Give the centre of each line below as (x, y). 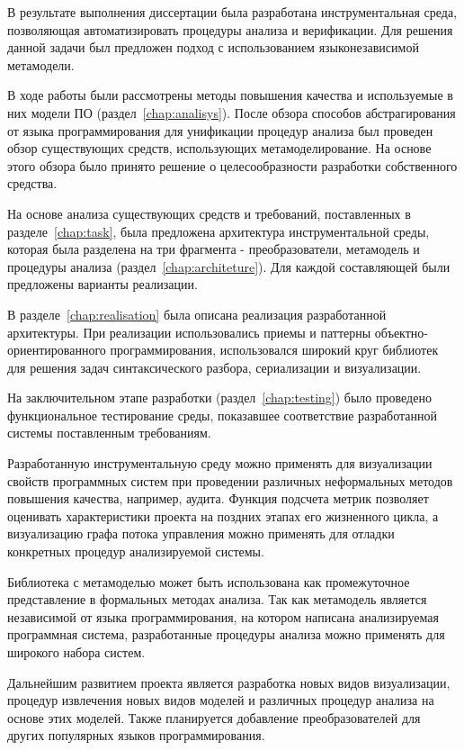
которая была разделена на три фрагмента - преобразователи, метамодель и (214, 249)
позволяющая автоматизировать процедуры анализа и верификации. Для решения (230, 29)
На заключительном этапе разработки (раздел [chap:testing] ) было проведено (219, 398)
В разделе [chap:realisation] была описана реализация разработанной (197, 314)
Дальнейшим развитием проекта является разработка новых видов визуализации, (229, 682)
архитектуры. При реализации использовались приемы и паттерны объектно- (218, 332)
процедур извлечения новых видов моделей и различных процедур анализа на (221, 700)
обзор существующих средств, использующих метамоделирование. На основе (219, 148)
